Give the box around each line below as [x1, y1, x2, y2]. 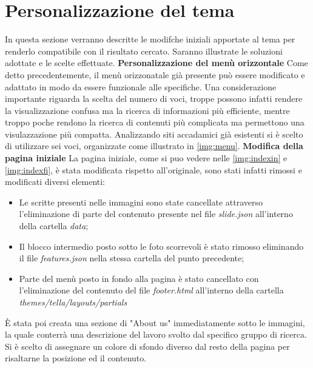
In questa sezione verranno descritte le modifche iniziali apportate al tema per [5, 33, 295, 45]
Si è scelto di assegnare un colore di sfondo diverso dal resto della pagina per [5, 340, 290, 352]
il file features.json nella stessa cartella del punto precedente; [19, 252, 244, 264]
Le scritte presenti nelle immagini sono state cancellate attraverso [19, 195, 263, 208]
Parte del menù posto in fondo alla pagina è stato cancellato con [19, 272, 259, 284]
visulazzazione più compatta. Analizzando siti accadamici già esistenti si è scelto [5, 127, 303, 140]
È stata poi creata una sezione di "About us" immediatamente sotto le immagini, [5, 316, 305, 329]
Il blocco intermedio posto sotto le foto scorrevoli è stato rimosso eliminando [19, 239, 304, 252]
